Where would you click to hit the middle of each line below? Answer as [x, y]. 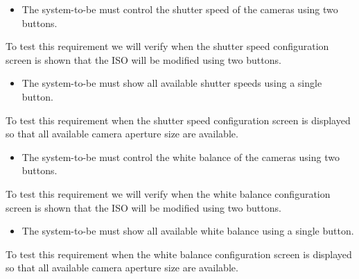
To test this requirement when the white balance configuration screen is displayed [179, 254]
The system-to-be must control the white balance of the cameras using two [181, 157]
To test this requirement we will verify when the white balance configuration [168, 193]
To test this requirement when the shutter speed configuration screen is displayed [178, 120]
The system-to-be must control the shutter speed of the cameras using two [180, 9]
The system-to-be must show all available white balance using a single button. [188, 231]
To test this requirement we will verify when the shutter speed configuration [167, 46]
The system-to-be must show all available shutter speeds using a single [172, 83]
